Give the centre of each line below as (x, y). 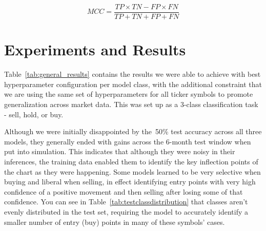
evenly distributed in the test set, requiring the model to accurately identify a (126, 211)
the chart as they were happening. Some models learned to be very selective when (132, 171)
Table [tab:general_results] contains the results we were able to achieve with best (132, 74)
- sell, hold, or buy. (34, 114)
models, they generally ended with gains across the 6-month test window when (128, 141)
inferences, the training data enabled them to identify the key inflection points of (131, 161)
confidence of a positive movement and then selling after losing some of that (124, 191)
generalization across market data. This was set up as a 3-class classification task (131, 104)
